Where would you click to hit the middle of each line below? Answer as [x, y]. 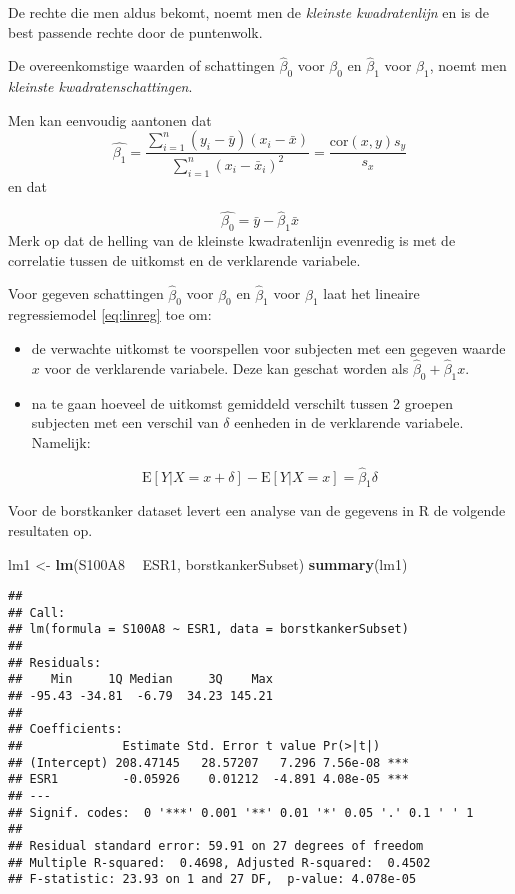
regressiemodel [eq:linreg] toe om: [110, 314]
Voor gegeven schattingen [86, 293]
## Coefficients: [65, 729]
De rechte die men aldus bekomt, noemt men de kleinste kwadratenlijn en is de [249, 12]
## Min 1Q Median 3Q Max [140, 679]
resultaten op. [50, 529]
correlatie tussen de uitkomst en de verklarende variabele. [184, 259]
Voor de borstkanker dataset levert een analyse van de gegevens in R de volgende [257, 510]
